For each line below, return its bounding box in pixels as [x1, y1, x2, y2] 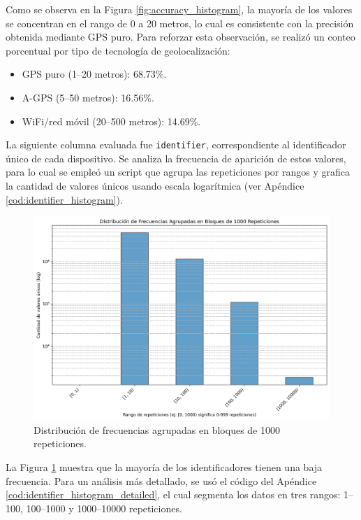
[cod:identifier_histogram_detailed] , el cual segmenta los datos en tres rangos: [6, 487, 341, 502]
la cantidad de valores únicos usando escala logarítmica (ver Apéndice [6, 178, 304, 192]
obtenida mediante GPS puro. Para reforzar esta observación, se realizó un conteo [6, 29, 355, 44]
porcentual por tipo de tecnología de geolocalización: [6, 43, 230, 57]
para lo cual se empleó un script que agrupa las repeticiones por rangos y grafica [6, 164, 350, 179]
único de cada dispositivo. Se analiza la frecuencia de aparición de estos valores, [6, 150, 346, 165]
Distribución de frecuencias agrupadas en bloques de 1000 [34, 422, 280, 437]
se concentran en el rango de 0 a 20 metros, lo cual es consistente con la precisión [6, 15, 354, 30]
